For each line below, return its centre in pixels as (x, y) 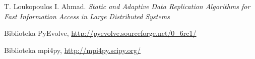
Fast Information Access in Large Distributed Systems (87, 16)
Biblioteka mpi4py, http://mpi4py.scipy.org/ (73, 50)
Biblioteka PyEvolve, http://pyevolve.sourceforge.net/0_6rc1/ (100, 33)
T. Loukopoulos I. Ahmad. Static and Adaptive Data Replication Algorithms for (127, 6)
